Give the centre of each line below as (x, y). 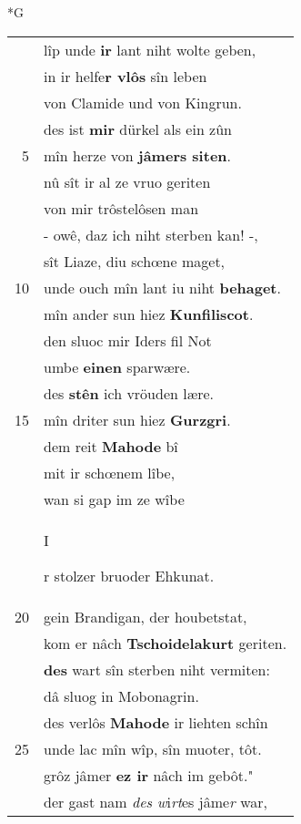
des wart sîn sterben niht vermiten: (157, 669)
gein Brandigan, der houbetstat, (145, 616)
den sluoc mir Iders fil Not (128, 340)
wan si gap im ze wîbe (114, 499)
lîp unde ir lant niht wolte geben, (150, 49)
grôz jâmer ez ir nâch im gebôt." (149, 775)
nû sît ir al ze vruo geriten (127, 181)
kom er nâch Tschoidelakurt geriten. (166, 643)
